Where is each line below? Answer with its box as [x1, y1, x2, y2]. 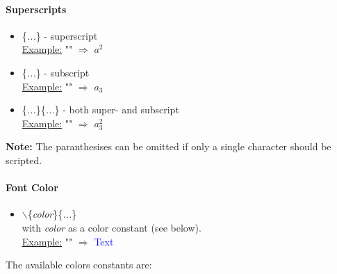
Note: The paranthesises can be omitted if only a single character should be [6, 139, 331, 154]
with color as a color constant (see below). [22, 220, 202, 234]
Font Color [6, 180, 58, 195]
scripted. [6, 152, 42, 167]
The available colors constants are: [6, 257, 152, 272]
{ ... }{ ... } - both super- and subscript [22, 102, 179, 117]
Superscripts [6, 1, 67, 16]
